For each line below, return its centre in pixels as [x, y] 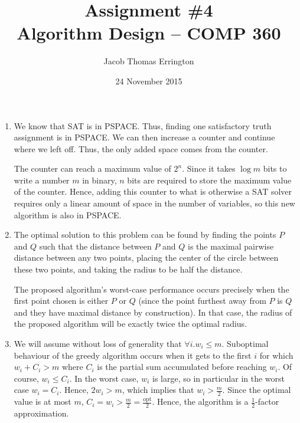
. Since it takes [209, 168]
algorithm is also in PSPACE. [68, 214]
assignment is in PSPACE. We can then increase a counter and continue [144, 137]
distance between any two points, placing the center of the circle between [146, 258]
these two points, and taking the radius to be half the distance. [128, 269]
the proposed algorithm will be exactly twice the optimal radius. [131, 324]
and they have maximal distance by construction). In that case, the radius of [153, 312]
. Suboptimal [245, 343]
